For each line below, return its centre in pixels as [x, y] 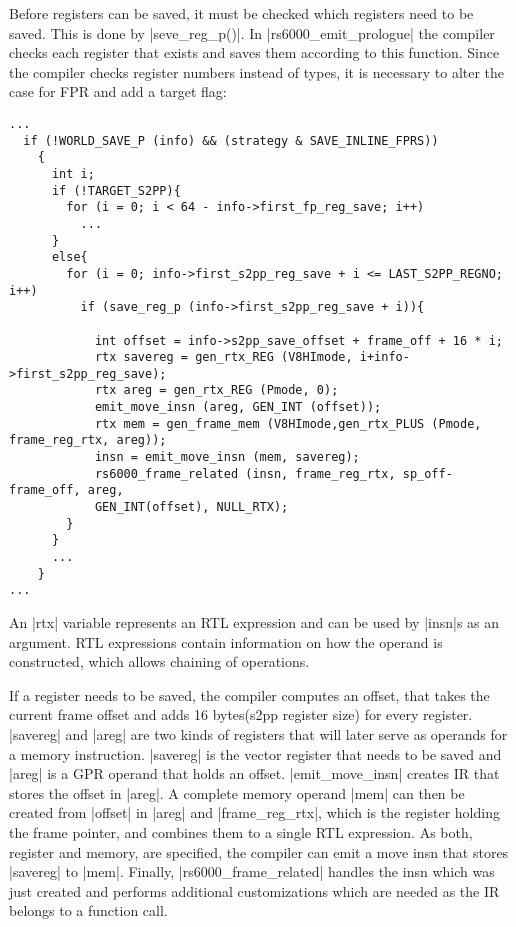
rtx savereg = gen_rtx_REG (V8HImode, [223, 357]
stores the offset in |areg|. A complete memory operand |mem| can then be [237, 792]
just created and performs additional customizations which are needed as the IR [254, 890]
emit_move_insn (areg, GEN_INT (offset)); [238, 407]
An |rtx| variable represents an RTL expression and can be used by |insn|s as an [254, 622]
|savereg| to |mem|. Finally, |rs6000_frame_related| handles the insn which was [252, 871]
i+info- [384, 357]
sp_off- [427, 473]
